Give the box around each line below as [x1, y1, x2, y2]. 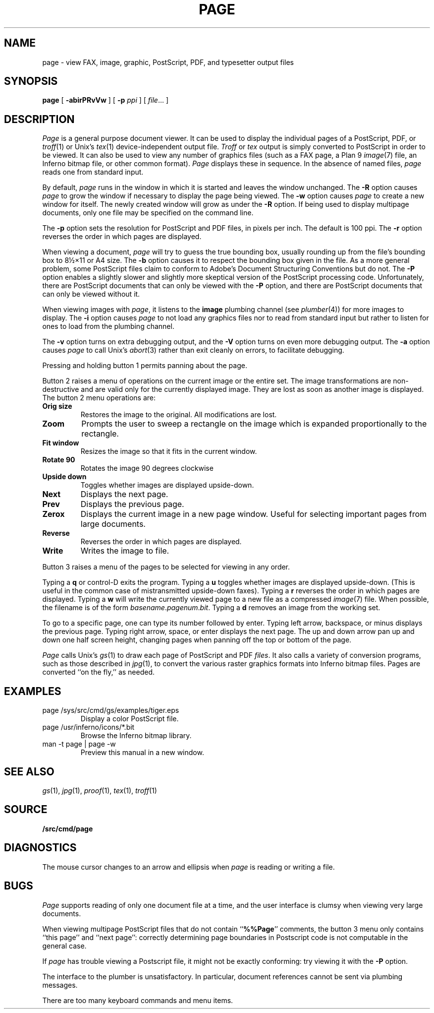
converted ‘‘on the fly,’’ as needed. [42, 668, 155, 677]
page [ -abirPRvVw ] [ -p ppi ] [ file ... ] [42, 96, 169, 105]
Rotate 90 [42, 455, 75, 464]
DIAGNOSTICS [4, 841, 77, 854]
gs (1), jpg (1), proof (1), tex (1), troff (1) [42, 786, 157, 795]
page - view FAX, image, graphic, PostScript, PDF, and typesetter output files [42, 58, 294, 66]
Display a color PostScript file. [80, 714, 179, 723]
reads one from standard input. [42, 168, 144, 177]
